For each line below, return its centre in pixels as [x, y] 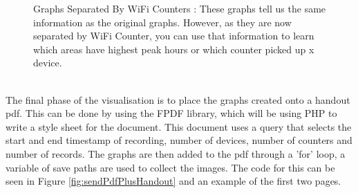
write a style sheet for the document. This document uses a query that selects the [179, 126]
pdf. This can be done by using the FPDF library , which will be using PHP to [171, 113]
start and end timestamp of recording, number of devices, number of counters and [179, 140]
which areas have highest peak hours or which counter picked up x [174, 49]
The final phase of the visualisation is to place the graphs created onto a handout [178, 99]
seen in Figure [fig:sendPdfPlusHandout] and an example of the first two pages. [173, 181]
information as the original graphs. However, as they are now [162, 22]
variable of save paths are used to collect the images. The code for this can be [170, 167]
